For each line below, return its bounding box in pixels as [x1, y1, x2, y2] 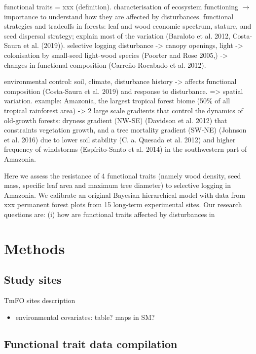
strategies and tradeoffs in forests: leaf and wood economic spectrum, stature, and [4, 21, 252, 31]
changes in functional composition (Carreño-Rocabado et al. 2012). [4, 59, 206, 70]
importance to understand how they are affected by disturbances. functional [4, 11, 234, 21]
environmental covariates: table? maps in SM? [15, 311, 155, 322]
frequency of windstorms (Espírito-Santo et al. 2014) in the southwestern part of [4, 144, 247, 154]
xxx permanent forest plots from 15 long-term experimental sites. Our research [4, 199, 242, 210]
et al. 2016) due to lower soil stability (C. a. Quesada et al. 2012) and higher [4, 134, 236, 144]
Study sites [4, 272, 62, 287]
